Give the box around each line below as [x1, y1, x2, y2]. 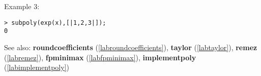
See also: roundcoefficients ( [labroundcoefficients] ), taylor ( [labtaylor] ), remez [4, 42, 257, 52]
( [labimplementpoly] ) [4, 62, 69, 72]
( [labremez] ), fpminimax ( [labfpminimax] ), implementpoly [4, 52, 196, 62]
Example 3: [4, 1, 40, 11]
